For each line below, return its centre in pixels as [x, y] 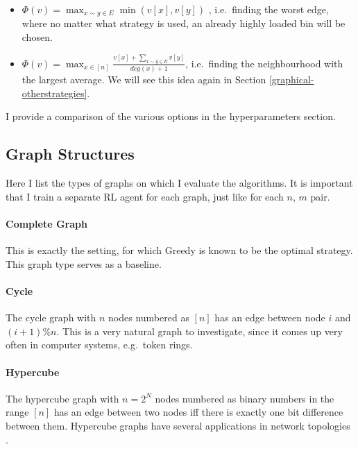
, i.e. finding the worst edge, [268, 9]
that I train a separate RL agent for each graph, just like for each [145, 196]
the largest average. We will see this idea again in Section [144, 79]
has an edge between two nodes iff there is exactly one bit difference [198, 412]
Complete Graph [46, 223]
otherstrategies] [54, 93]
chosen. [37, 37]
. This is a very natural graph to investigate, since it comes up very [199, 331]
